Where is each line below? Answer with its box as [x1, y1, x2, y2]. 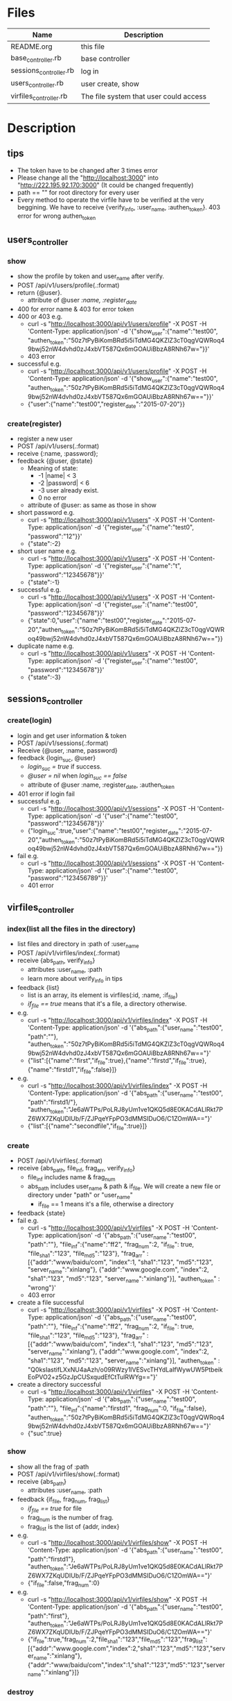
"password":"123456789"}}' [27, 874, 109, 882]
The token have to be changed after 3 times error [17, 166, 158, 174]
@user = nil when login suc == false [27, 771, 127, 782]
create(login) [7, 716, 52, 726]
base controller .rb [10, 53, 62, 64]
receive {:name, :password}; [17, 450, 98, 458]
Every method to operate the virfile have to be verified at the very [17, 196, 204, 204]
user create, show [80, 78, 140, 88]
